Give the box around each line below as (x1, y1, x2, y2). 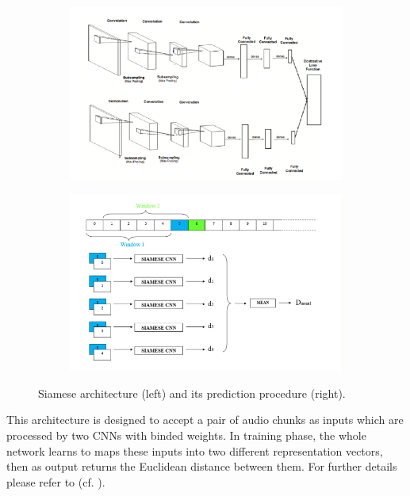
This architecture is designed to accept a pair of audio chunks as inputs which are (6, 411, 404, 428)
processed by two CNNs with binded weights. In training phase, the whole (6, 427, 366, 444)
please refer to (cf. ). (6, 473, 105, 490)
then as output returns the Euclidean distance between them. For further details (6, 458, 397, 475)
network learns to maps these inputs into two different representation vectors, (6, 442, 383, 459)
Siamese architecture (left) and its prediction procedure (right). (38, 384, 346, 401)
